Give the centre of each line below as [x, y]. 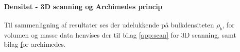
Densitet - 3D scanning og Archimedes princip [83, 6]
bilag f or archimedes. [35, 44]
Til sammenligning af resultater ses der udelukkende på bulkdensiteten [109, 24]
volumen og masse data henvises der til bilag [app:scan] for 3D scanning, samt [120, 34]
